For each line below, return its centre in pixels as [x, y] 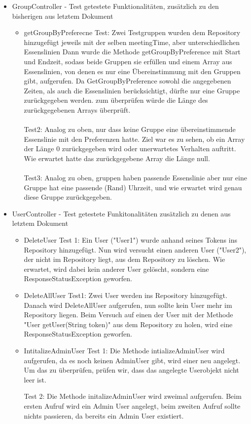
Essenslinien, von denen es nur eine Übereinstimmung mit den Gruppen [132, 71]
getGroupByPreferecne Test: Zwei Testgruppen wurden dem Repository [132, 32]
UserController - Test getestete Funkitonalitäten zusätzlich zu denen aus [121, 213]
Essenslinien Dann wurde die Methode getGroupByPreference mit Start [132, 52]
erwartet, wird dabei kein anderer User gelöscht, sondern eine [116, 269]
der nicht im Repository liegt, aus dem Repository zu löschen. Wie [125, 259]
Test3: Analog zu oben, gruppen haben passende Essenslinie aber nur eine [135, 178]
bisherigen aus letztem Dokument [63, 16]
